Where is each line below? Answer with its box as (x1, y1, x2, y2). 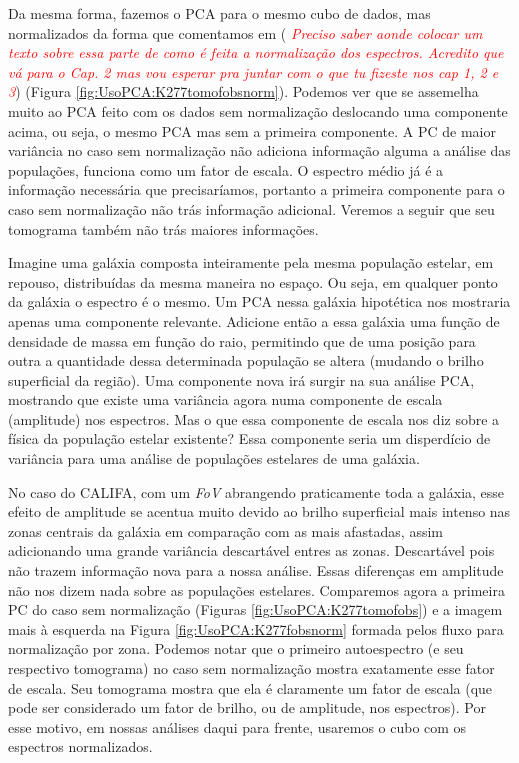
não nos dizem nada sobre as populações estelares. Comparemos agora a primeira (8, 579, 505, 600)
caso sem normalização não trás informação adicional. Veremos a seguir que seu (8, 198, 495, 219)
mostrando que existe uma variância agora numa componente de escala (8, 389, 443, 410)
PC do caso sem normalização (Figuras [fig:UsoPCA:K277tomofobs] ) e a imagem (8, 599, 503, 620)
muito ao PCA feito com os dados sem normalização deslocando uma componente (8, 100, 508, 121)
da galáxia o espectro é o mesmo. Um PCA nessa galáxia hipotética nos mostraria (8, 291, 511, 312)
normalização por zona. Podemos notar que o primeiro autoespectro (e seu (8, 638, 464, 659)
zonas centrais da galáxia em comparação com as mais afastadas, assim (8, 520, 443, 541)
